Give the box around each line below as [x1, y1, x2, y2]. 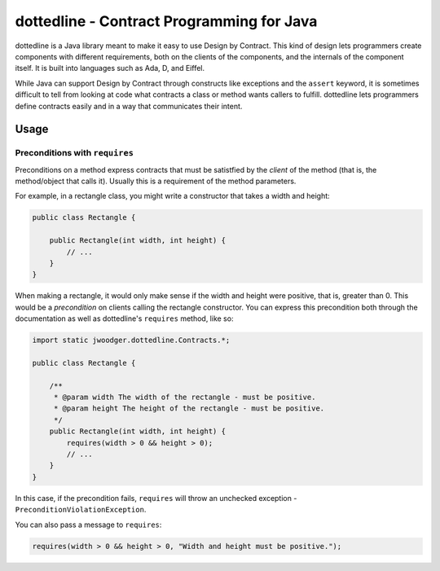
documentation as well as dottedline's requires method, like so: [15, 314, 234, 323]
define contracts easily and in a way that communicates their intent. [15, 101, 243, 111]
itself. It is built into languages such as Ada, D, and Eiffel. [15, 64, 205, 73]
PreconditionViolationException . [15, 505, 147, 515]
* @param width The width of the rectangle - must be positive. [53, 393, 316, 402]
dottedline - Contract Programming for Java [15, 12, 318, 30]
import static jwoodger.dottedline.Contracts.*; [32, 336, 231, 345]
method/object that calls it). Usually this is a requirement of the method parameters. [15, 176, 297, 187]
